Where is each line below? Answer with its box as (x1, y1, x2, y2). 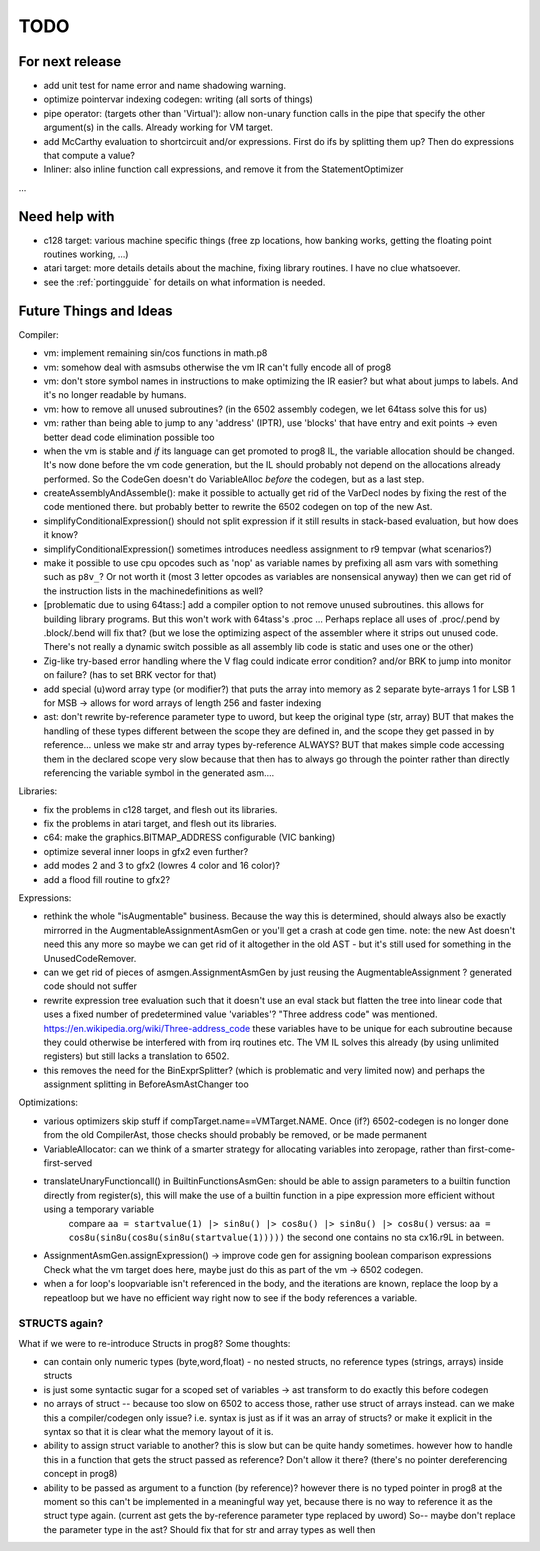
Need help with (18, 208, 115, 225)
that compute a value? (43, 150, 135, 162)
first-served (43, 1157, 93, 1169)
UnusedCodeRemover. (43, 952, 137, 964)
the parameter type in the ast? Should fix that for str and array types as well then (43, 1523, 376, 1535)
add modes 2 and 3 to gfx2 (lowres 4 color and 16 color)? (43, 860, 280, 872)
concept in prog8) (43, 1468, 118, 1480)
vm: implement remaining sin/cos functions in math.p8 (43, 347, 268, 359)
